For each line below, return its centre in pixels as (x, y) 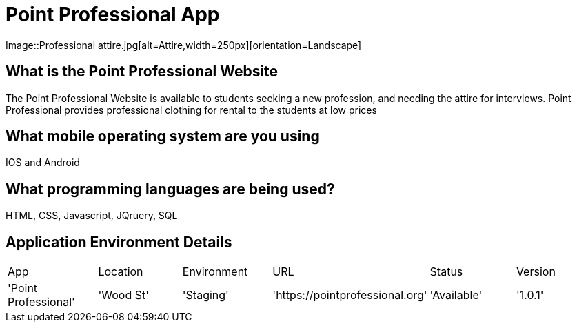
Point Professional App (113, 14)
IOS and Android (43, 163)
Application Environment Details (119, 242)
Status (446, 272)
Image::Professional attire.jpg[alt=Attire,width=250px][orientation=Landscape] (184, 45)
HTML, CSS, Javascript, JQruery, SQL (92, 216)
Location (121, 272)
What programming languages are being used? (170, 189)
